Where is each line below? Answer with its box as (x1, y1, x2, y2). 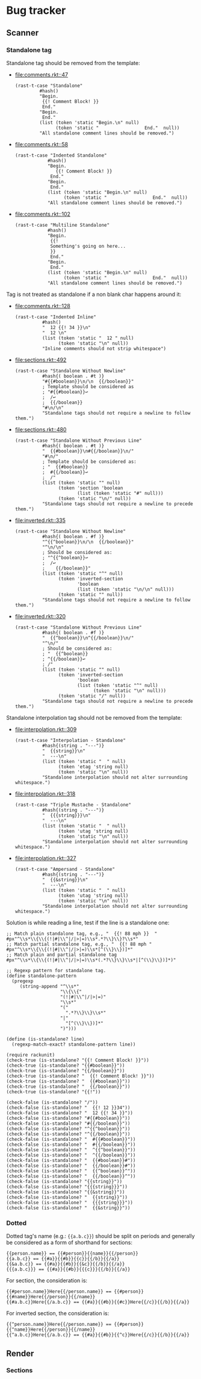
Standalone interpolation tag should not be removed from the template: (6, 714, 182, 721)
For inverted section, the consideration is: (6, 1310, 110, 1317)
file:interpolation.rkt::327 (14, 854, 76, 862)
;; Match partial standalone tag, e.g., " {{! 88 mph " (6, 941, 152, 947)
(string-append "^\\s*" (19, 983, 79, 989)
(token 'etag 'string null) (58, 764, 129, 770)
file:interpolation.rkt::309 (14, 726, 77, 733)
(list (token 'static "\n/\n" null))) (77, 586, 175, 592)
